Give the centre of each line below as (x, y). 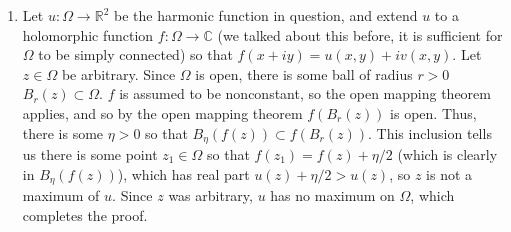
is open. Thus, (433, 112)
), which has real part (183, 173)
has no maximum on (332, 195)
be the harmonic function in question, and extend (265, 15)
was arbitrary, (210, 195)
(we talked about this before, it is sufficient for (360, 34)
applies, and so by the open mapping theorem (162, 112)
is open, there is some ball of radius (304, 73)
